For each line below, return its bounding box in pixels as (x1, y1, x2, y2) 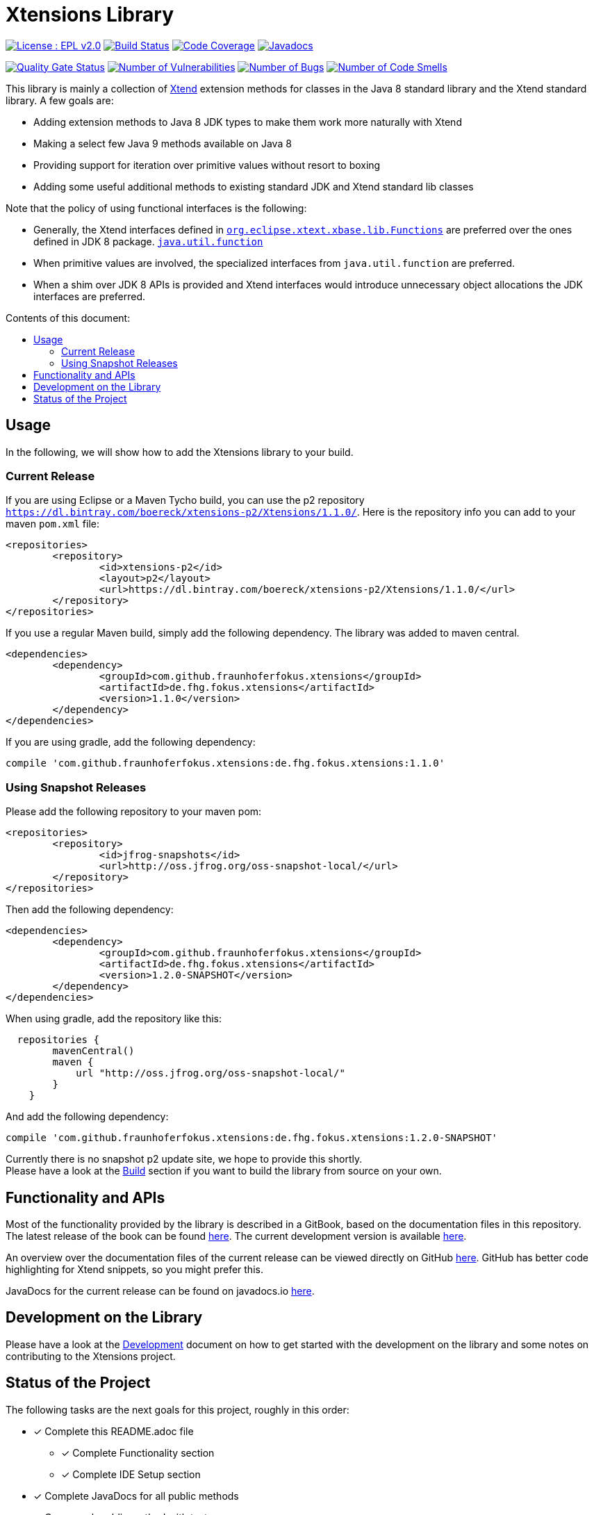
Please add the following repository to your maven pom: (6, 805, 262, 818)
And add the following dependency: (6, 1111, 169, 1123)
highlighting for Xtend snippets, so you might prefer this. (6, 1263, 263, 1275)
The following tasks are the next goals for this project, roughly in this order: (6, 1403, 349, 1416)
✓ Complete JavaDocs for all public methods (33, 1489, 239, 1502)
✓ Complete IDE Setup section (61, 1468, 201, 1480)
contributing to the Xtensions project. (6, 1350, 176, 1362)
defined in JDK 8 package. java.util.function (33, 235, 263, 247)
